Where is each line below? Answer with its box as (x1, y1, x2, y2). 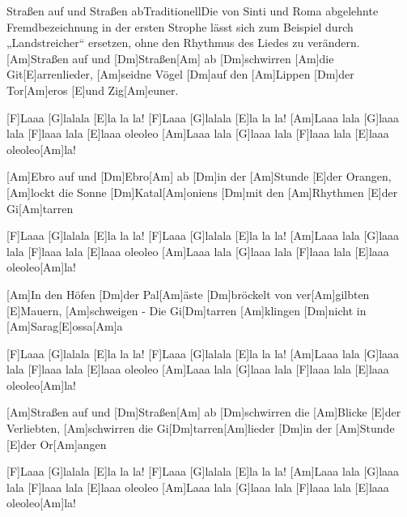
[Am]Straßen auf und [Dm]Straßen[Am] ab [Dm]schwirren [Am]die (6, 49, 334, 66)
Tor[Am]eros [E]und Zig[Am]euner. (6, 81, 179, 98)
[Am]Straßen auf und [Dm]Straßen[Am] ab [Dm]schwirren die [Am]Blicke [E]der (6, 404, 401, 421)
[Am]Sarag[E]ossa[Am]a (6, 318, 123, 335)
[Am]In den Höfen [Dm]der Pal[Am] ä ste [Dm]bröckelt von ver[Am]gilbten (6, 285, 370, 302)
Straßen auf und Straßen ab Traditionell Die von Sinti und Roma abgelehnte (6, 2, 379, 19)
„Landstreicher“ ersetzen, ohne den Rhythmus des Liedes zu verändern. (6, 34, 360, 51)
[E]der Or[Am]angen (6, 435, 107, 452)
